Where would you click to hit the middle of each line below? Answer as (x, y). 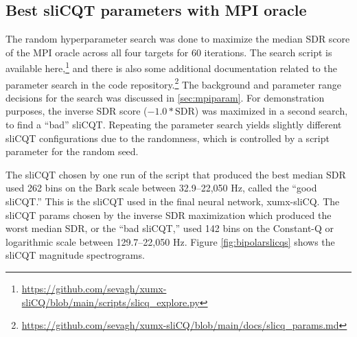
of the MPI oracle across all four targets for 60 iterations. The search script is (169, 52)
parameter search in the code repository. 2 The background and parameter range (173, 83)
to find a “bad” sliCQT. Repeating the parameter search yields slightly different (174, 125)
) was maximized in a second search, (271, 111)
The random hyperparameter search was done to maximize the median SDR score (178, 39)
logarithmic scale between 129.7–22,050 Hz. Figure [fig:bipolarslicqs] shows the (170, 241)
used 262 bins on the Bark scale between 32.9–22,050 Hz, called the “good (161, 188)
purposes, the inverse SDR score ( (77, 111)
